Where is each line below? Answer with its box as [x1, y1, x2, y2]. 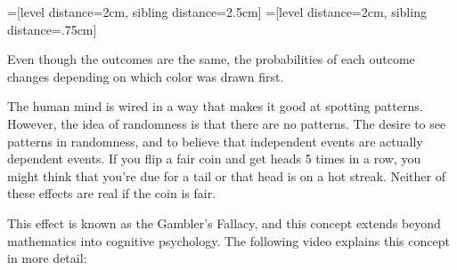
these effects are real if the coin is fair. [7, 184, 216, 202]
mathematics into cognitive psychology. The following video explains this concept [7, 231, 450, 250]
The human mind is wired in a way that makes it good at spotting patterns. [7, 97, 423, 115]
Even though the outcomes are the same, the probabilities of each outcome [7, 50, 415, 68]
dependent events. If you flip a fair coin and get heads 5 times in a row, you [7, 149, 421, 168]
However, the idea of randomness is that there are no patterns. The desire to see [7, 114, 446, 132]
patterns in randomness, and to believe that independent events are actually [7, 131, 423, 150]
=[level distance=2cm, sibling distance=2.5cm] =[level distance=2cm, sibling [7, 3, 427, 20]
